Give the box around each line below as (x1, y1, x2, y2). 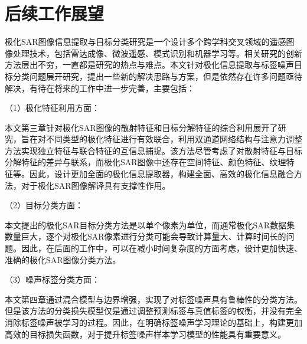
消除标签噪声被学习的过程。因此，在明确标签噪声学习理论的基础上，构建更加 (5, 316, 302, 328)
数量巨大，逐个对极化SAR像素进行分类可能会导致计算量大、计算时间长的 (5, 230, 286, 243)
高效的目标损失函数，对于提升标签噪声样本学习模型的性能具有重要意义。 (5, 327, 286, 340)
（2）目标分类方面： (5, 199, 83, 211)
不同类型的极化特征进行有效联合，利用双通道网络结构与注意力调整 (45, 133, 302, 145)
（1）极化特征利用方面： (5, 101, 100, 114)
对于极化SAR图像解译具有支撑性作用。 (21, 179, 171, 191)
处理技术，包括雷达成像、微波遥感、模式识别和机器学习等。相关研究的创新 (12, 47, 302, 59)
